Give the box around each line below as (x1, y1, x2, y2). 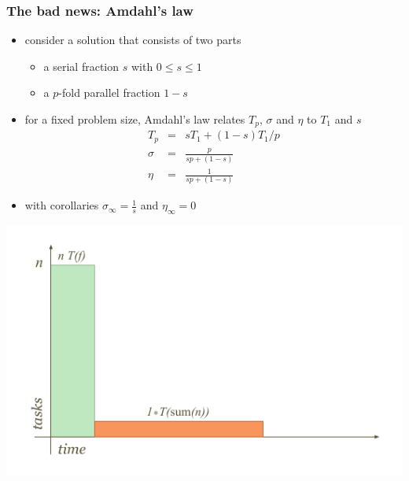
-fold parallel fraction (58, 84, 160, 101)
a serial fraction (43, 57, 120, 74)
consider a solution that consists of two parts (24, 31, 241, 48)
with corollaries (24, 197, 99, 213)
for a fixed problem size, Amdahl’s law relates (24, 111, 245, 127)
